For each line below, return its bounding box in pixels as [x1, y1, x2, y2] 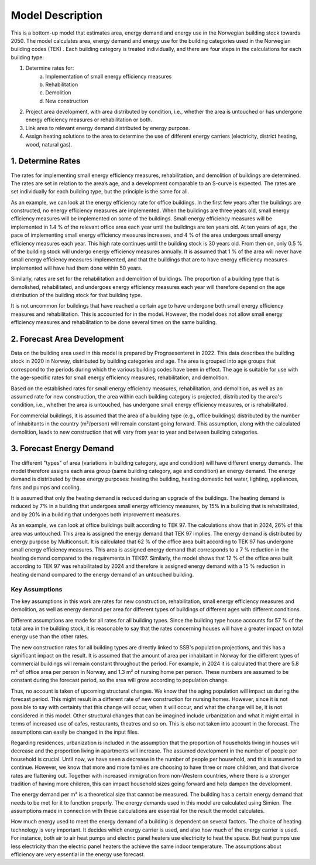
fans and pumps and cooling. [11, 483, 81, 491]
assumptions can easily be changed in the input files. [11, 728, 139, 735]
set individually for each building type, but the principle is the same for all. [11, 188, 190, 195]
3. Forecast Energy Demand [11, 444, 114, 454]
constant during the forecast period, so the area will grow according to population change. [11, 677, 229, 684]
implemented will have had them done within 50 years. [11, 264, 143, 271]
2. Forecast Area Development [11, 334, 124, 344]
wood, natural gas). [25, 141, 73, 148]
